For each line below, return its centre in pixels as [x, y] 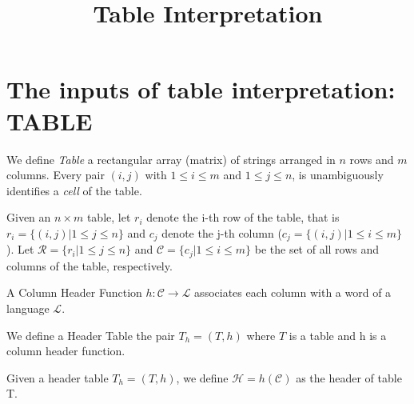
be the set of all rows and [317, 249]
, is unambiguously [338, 175]
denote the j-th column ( [222, 232]
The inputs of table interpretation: [201, 89]
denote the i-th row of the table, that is [243, 217]
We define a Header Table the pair [91, 335]
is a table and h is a [338, 335]
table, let [109, 217]
